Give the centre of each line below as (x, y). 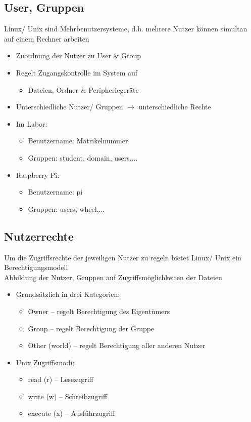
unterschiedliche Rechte (175, 107)
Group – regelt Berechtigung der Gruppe (91, 328)
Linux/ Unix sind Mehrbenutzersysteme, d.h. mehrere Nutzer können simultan (126, 29)
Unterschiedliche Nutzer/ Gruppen (69, 107)
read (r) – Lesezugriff (61, 379)
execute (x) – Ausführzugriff (71, 413)
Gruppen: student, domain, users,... (83, 157)
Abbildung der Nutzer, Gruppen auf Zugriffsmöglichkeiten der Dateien (113, 277)
